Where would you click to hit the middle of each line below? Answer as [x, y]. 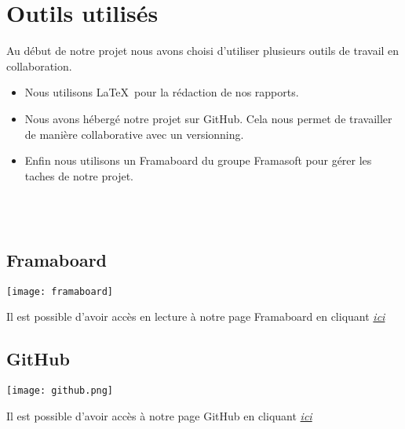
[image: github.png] [60, 391]
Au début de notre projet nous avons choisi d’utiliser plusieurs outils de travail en [203, 51]
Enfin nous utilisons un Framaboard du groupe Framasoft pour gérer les [198, 160]
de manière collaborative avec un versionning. [134, 134]
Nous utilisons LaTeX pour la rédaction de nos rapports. [162, 92]
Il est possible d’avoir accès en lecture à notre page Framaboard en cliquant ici [196, 316]
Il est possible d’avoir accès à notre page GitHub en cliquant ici [159, 415]
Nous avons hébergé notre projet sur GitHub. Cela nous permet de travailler [208, 118]
